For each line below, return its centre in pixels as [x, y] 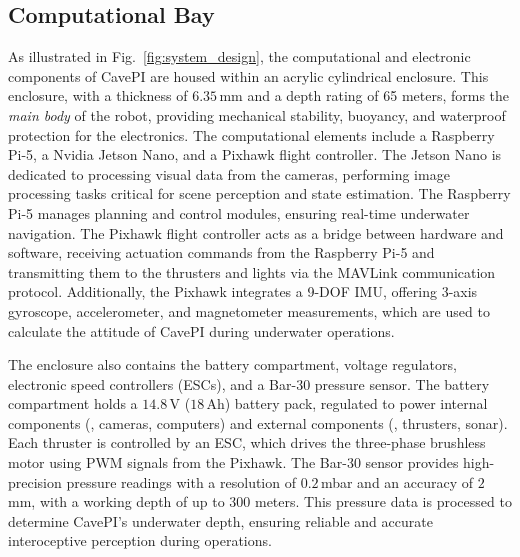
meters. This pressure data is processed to [383, 501]
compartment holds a [73, 403]
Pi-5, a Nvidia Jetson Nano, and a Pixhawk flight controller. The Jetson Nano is [255, 154]
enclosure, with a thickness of [98, 95]
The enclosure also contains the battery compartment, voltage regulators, [232, 364]
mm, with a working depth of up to [116, 501]
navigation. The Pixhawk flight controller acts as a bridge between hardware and [256, 232]
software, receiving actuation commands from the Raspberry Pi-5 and [221, 252]
